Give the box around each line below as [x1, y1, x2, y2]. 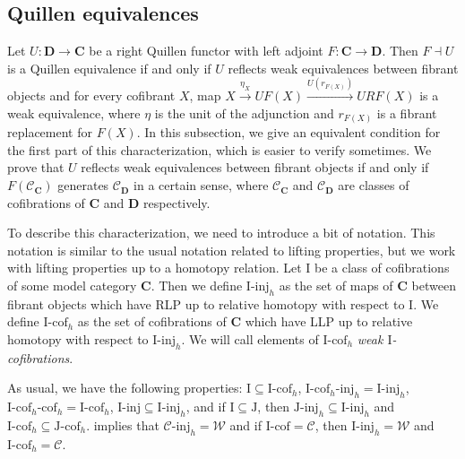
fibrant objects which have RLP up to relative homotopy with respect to [7, 294, 405, 313]
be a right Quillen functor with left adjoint [89, 41, 323, 60]
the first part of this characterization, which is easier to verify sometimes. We [7, 140, 432, 159]
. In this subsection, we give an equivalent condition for [136, 123, 441, 142]
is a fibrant [376, 103, 437, 122]
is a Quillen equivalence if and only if [7, 58, 211, 77]
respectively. [143, 193, 211, 212]
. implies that [86, 416, 159, 435]
